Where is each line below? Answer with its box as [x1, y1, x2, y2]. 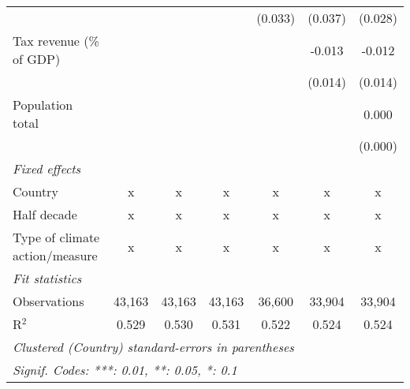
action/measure [13, 246, 98, 264]
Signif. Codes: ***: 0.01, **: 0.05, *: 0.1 [13, 361, 237, 379]
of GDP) [13, 50, 61, 68]
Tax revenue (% [13, 32, 99, 50]
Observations [13, 292, 84, 310]
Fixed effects [13, 159, 81, 178]
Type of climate [13, 228, 100, 246]
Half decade [13, 205, 77, 223]
